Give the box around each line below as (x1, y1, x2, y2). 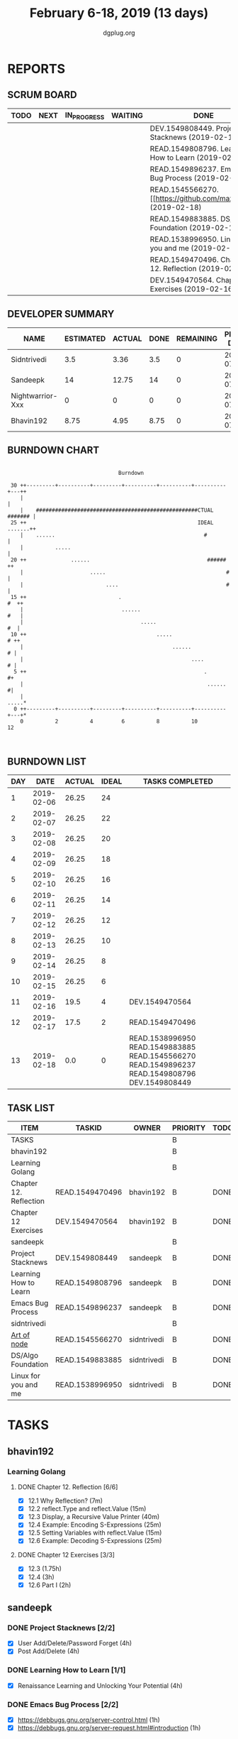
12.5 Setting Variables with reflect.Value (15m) (28, 1528, 162, 1537)
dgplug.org (102, 28, 136, 37)
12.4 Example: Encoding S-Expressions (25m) (28, 1520, 161, 1529)
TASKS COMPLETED (142, 777, 214, 786)
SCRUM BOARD (7, 89, 77, 101)
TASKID (75, 1123, 103, 1133)
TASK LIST (7, 1102, 55, 1114)
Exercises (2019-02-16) (149, 284, 236, 294)
